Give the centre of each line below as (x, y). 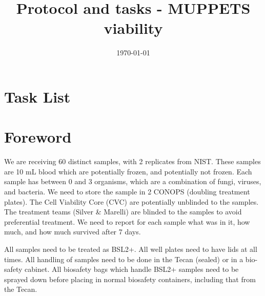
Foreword (38, 137)
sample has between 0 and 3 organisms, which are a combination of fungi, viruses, (133, 181)
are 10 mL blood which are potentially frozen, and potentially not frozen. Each (128, 171)
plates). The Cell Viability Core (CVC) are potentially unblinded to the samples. (131, 201)
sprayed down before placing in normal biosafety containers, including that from (130, 279)
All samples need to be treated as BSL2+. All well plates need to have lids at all (131, 249)
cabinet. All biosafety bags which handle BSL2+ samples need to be (132, 269)
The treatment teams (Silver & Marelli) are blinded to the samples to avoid (123, 212)
